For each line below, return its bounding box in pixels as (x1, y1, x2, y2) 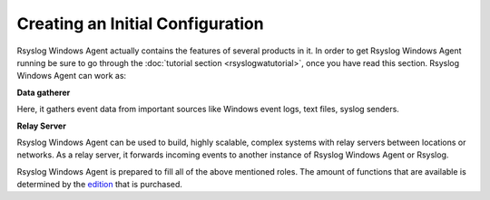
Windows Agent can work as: (16, 71, 127, 81)
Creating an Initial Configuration (16, 14, 264, 33)
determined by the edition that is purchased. (16, 179, 183, 190)
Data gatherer (16, 87, 71, 98)
